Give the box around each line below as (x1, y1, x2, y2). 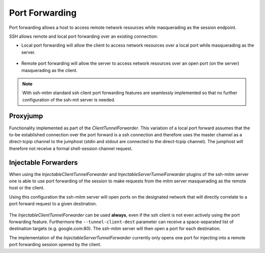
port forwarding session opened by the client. (9, 242, 102, 248)
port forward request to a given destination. (9, 201, 97, 207)
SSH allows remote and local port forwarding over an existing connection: (9, 33, 158, 39)
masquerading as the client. (21, 67, 78, 73)
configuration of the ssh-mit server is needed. (22, 97, 115, 102)
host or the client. (9, 185, 45, 191)
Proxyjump (9, 112, 44, 120)
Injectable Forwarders (9, 158, 78, 167)
